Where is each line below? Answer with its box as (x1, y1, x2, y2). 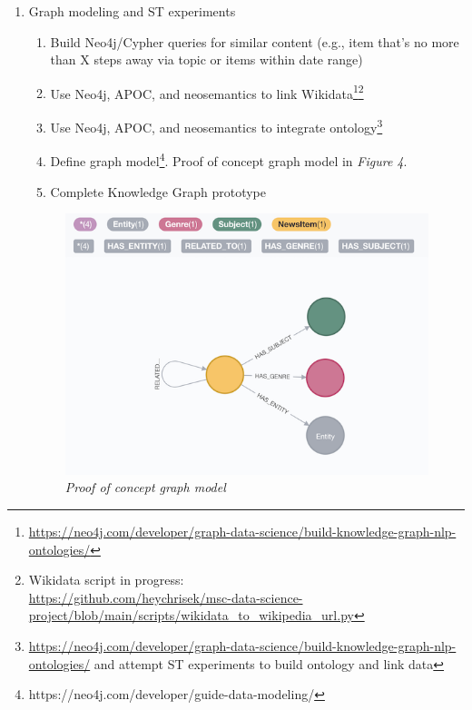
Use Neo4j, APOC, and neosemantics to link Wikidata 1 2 (50, 81, 364, 103)
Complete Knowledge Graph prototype (50, 182, 267, 201)
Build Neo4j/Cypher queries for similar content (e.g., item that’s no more (50, 32, 459, 51)
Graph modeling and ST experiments (28, 2, 236, 20)
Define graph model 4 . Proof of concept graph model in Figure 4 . (50, 149, 408, 170)
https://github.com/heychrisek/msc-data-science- (28, 587, 303, 606)
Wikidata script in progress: (28, 570, 184, 589)
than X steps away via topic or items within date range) (50, 50, 363, 69)
